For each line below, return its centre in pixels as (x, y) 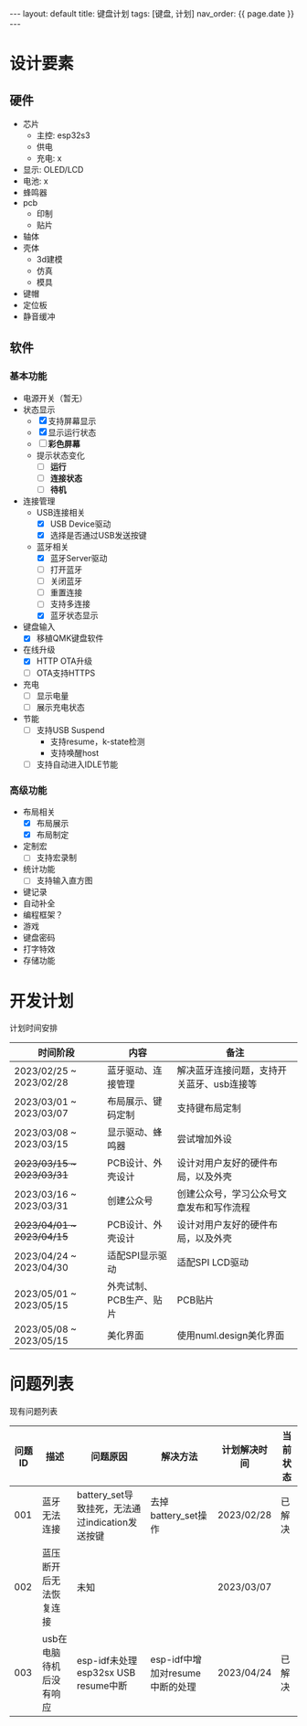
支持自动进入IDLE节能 (77, 764)
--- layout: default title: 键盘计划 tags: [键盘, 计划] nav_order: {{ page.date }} (152, 14)
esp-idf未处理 (107, 1661)
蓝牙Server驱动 (79, 558)
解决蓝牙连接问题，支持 (228, 1071)
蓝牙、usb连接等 (222, 1084)
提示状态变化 (60, 455)
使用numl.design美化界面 (231, 1336)
